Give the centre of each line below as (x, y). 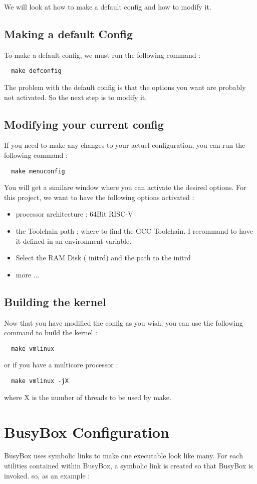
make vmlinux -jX (40, 381)
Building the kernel (55, 301)
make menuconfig (38, 171)
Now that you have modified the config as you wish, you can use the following (123, 322)
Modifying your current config (84, 124)
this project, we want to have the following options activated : (99, 197)
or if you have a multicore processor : (61, 365)
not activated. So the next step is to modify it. (76, 97)
